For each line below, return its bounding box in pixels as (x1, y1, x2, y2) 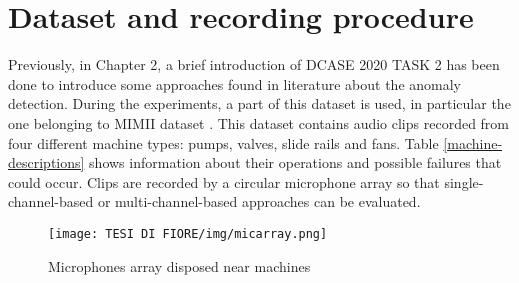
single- (444, 171, 484, 192)
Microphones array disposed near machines (48, 255, 311, 276)
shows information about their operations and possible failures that (89, 152, 502, 173)
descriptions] (8, 152, 85, 173)
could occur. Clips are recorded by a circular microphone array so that (8, 171, 440, 192)
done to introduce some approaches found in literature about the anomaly (8, 73, 462, 94)
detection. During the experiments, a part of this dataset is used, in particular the (8, 93, 511, 114)
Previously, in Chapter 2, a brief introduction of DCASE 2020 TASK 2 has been (8, 54, 500, 75)
